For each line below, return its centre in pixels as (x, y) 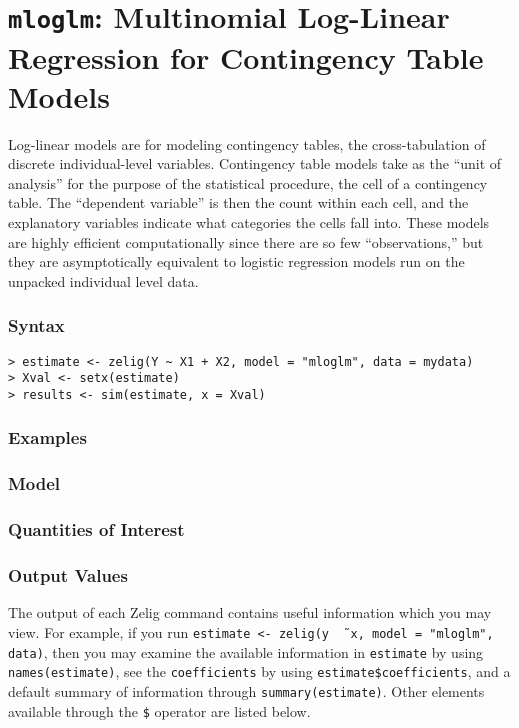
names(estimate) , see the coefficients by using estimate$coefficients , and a (259, 671)
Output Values (68, 575)
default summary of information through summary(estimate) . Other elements (246, 690)
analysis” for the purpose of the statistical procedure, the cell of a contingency (248, 182)
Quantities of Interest (96, 529)
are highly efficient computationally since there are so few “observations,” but (246, 241)
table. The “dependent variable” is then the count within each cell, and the (238, 202)
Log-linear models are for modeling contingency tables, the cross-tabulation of (247, 143)
